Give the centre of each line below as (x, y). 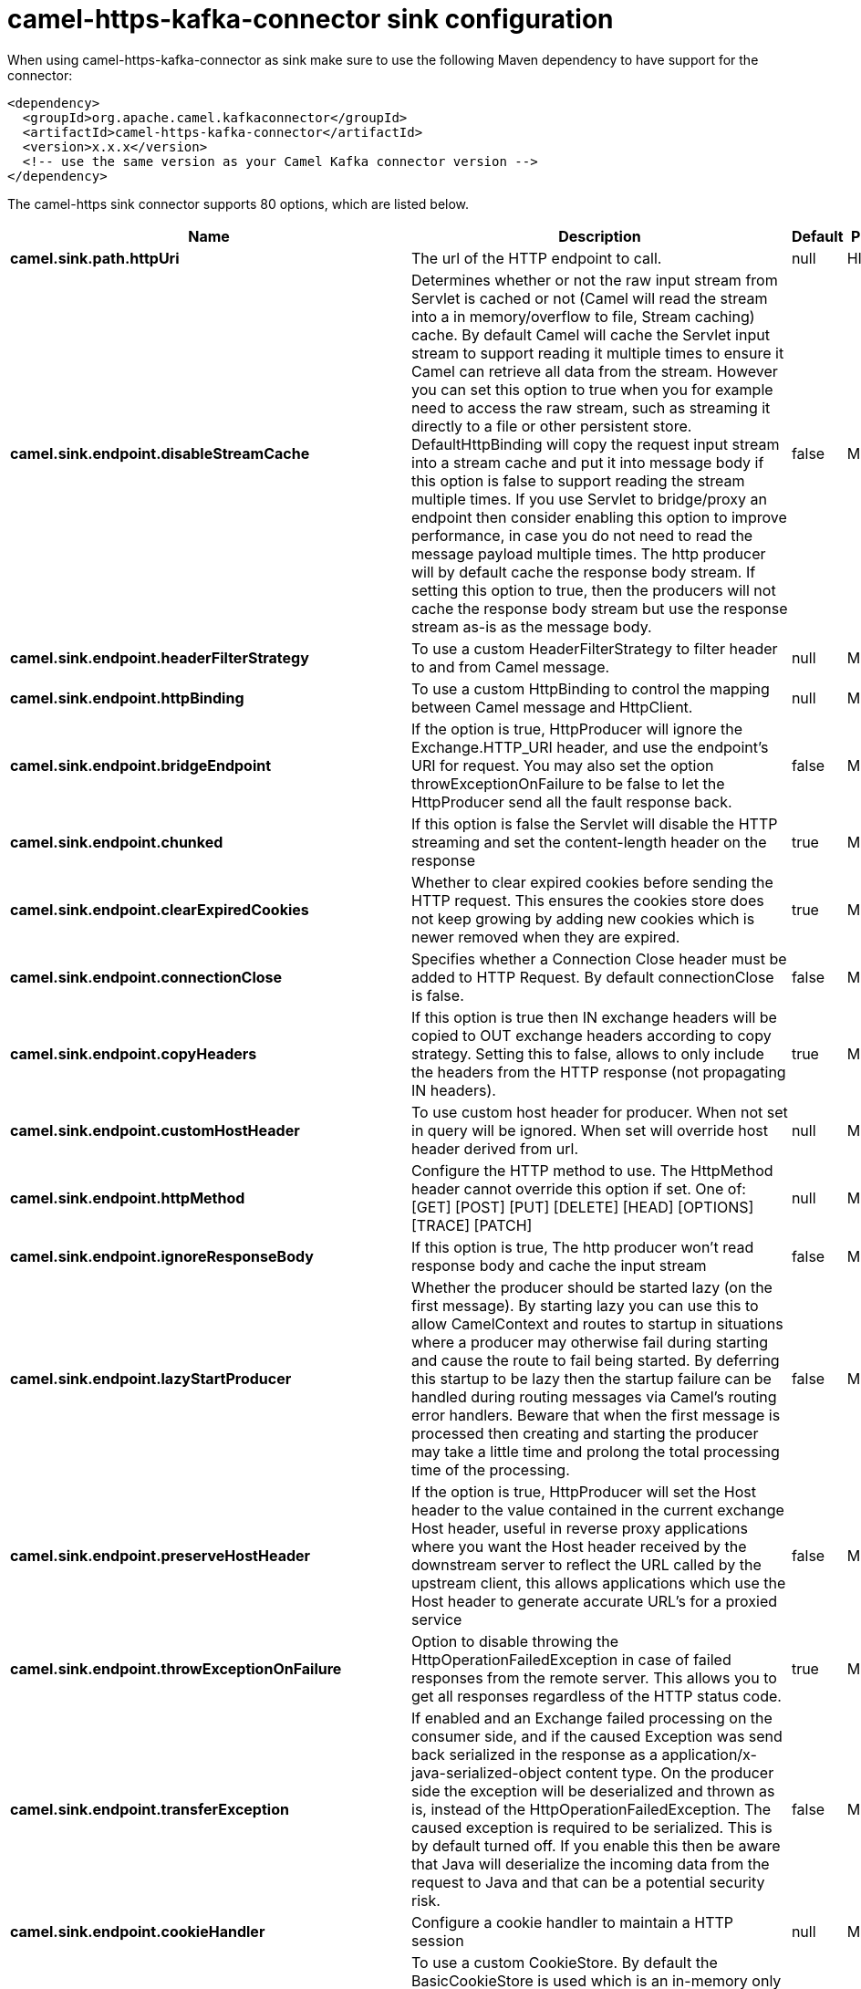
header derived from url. (495, 1148)
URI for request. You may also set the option (563, 765)
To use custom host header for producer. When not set (600, 1112)
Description (600, 236)
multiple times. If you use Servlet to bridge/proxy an (589, 499)
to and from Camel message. (511, 666)
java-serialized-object (487, 1772)
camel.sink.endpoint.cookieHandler (138, 1931)
